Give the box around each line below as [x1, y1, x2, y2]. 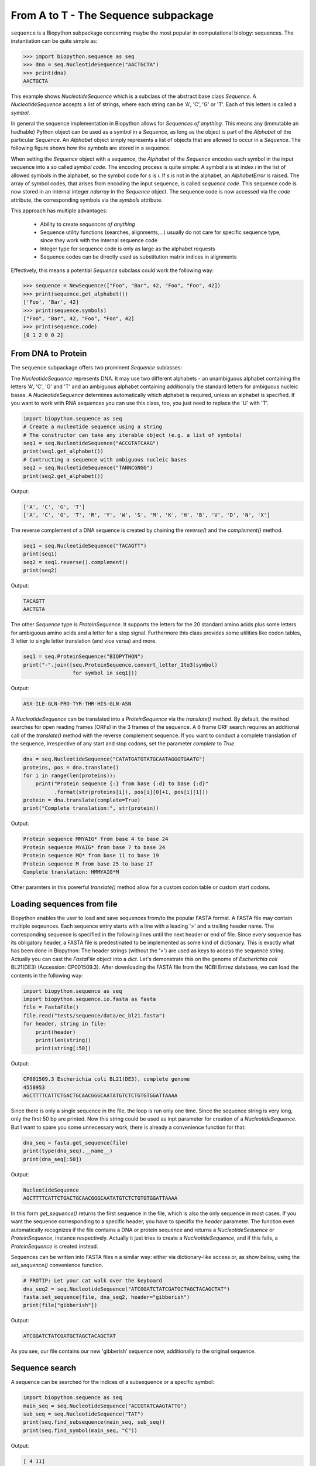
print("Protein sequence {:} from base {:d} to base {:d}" [35, 780, 209, 787]
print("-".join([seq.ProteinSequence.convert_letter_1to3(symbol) [23, 661, 218, 668]
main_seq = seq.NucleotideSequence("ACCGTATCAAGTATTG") [23, 1402, 187, 1409]
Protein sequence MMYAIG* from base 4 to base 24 [23, 836, 169, 843]
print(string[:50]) [35, 1045, 92, 1052]
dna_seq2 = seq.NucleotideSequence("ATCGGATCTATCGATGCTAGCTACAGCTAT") [23, 1285, 231, 1292]
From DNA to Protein [11, 349, 87, 359]
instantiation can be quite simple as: [11, 37, 98, 44]
